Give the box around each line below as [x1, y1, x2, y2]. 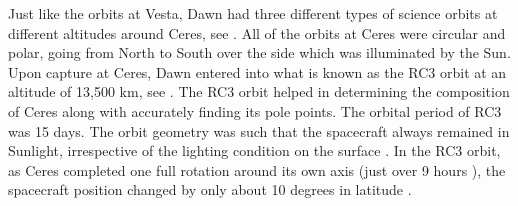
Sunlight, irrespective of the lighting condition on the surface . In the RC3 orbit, [8, 140, 501, 161]
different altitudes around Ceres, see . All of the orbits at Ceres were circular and [8, 22, 506, 43]
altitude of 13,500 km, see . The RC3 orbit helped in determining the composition [8, 81, 510, 102]
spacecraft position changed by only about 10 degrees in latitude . [8, 179, 412, 200]
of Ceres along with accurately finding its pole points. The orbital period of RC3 [8, 100, 502, 121]
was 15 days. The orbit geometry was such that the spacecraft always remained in [8, 120, 510, 141]
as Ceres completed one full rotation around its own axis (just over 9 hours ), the [8, 159, 506, 180]
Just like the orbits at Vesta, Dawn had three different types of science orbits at [8, 3, 498, 23]
